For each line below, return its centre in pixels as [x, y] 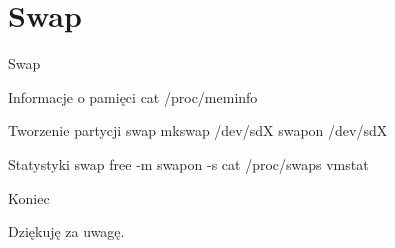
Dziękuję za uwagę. [66, 231]
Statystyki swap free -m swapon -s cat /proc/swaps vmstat [188, 163]
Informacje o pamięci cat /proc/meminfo [133, 96]
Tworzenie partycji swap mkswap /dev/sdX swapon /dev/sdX [198, 130]
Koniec [29, 197]
